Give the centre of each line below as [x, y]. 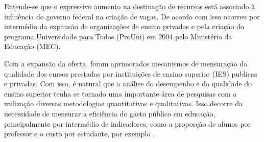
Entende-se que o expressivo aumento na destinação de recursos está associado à [130, 6]
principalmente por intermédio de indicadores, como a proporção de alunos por [128, 123]
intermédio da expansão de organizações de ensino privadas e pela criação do [124, 26]
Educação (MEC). [32, 46]
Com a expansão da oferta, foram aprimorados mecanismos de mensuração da [126, 63]
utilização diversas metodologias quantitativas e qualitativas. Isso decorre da [123, 103]
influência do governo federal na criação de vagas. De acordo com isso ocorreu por [132, 16]
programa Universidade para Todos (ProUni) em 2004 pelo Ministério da [118, 36]
